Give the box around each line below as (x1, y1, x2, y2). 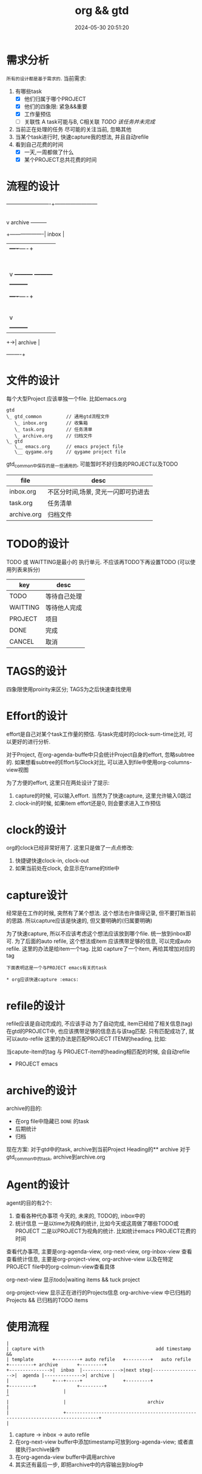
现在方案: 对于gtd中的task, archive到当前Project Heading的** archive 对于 (6, 1146, 191, 1153)
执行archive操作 (20, 1445, 61, 1453)
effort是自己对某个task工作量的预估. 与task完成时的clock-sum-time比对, (6, 730, 186, 737)
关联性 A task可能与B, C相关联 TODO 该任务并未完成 (24, 118, 156, 125)
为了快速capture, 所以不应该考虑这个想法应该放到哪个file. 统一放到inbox (6, 930, 186, 937)
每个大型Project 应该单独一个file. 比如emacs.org (6, 394, 127, 402)
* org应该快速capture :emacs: (6, 977, 79, 983)
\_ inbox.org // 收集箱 (14, 420, 88, 426)
